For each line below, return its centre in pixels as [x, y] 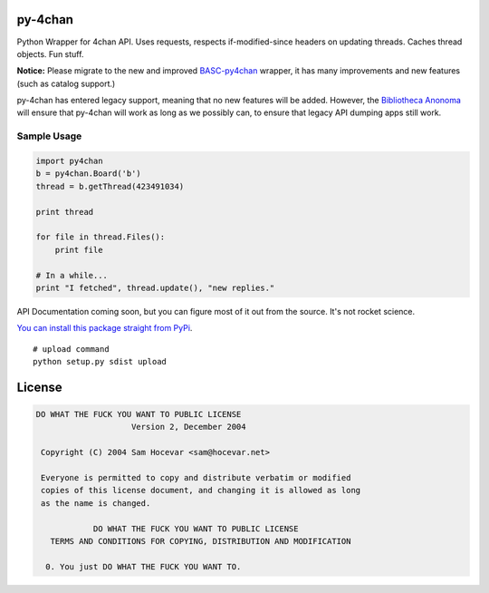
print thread [65, 212]
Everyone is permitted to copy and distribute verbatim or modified [196, 478]
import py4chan [69, 161]
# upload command [71, 349]
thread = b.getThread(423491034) [110, 186]
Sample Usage [49, 136]
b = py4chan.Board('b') [89, 174]
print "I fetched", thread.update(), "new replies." [155, 287]
